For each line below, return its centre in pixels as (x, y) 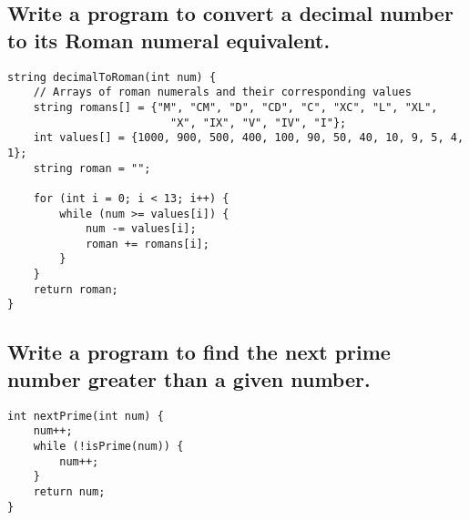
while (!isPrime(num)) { (108, 446)
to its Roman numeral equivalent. (169, 40)
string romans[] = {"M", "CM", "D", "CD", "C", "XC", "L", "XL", (235, 107)
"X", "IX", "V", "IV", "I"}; (258, 122)
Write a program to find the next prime (199, 352)
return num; (69, 491)
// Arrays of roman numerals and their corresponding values (222, 92)
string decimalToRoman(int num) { (112, 77)
